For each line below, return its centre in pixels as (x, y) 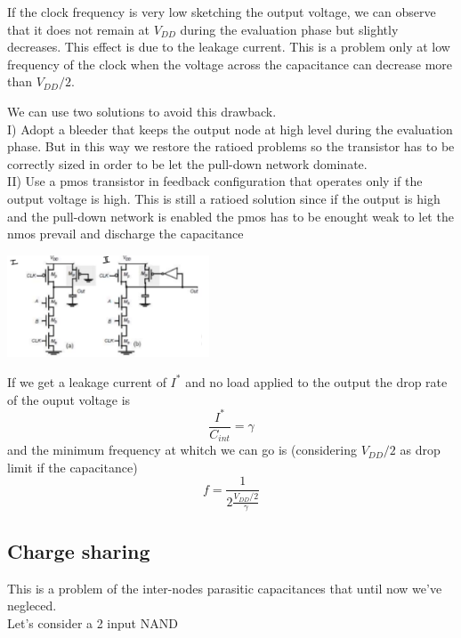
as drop (420, 450)
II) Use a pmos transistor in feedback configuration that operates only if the (215, 181)
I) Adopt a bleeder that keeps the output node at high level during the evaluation (230, 129)
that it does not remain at (78, 29)
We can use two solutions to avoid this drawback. (142, 111)
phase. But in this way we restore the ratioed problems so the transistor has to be (231, 146)
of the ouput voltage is (69, 399)
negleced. (32, 606)
